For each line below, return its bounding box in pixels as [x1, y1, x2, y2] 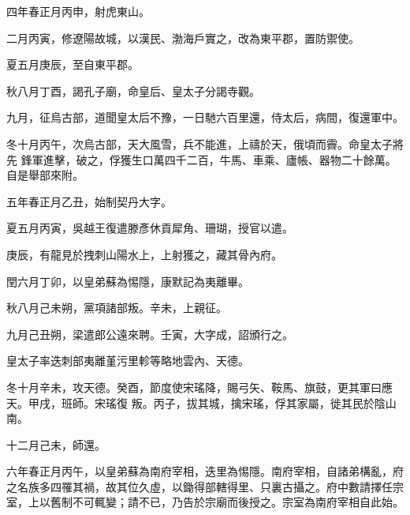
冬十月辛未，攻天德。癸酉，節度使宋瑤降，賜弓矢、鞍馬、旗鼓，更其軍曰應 [6, 378, 393, 395]
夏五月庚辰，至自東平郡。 [6, 56, 139, 73]
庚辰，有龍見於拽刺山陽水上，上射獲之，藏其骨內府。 [6, 246, 282, 262]
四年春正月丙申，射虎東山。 [6, 3, 150, 19]
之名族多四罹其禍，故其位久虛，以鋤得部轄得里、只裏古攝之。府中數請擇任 [6, 478, 393, 494]
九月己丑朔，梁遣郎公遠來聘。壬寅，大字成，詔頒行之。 [6, 325, 293, 342]
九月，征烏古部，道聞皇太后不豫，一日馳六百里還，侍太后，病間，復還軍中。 [6, 109, 404, 126]
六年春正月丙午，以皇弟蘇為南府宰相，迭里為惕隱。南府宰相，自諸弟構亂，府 [6, 463, 404, 479]
